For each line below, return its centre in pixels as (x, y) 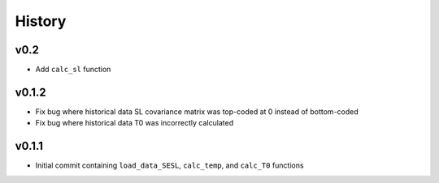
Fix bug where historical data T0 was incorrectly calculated (135, 123)
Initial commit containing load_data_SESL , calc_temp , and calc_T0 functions (170, 165)
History (41, 21)
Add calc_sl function (73, 70)
